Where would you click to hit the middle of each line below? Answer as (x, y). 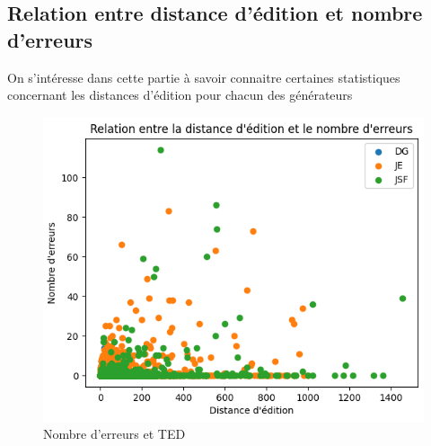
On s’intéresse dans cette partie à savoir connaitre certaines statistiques (204, 77)
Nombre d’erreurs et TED (114, 434)
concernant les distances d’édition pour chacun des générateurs (180, 95)
